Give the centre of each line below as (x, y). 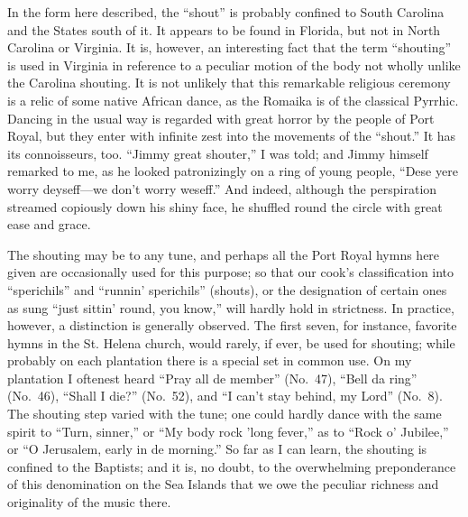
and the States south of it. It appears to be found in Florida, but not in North (224, 29)
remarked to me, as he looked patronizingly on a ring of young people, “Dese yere (233, 171)
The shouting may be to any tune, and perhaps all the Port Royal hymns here (224, 254)
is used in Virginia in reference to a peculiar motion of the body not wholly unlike (234, 65)
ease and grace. (49, 224)
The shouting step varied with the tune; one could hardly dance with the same (225, 414)
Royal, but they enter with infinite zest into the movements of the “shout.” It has (232, 136)
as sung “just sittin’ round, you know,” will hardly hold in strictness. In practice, (231, 307)
